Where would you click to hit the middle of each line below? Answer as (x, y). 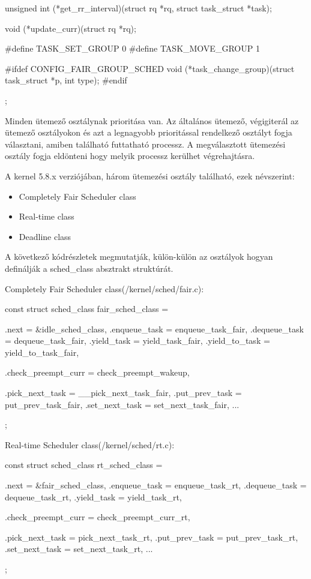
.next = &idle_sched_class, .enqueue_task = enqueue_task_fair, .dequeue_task (154, 328)
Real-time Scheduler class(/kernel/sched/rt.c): (90, 444)
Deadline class (45, 236)
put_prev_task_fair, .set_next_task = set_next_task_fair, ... (122, 404)
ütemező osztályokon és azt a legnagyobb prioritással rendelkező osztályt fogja (149, 132)
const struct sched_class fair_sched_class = (87, 309)
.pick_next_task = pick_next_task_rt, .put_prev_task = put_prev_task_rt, (152, 537)
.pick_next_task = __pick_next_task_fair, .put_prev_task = (123, 393)
